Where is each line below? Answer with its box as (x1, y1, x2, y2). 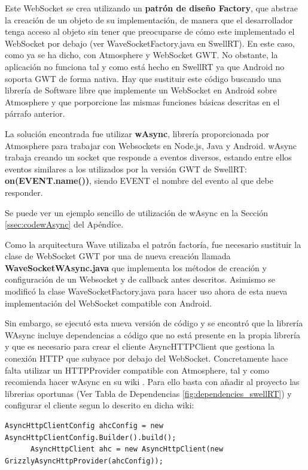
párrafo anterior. (5, 107, 65, 120)
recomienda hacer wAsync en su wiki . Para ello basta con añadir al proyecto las (5, 375, 300, 388)
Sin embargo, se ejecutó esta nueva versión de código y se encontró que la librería (5, 317, 303, 329)
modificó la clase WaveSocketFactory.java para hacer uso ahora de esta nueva (5, 285, 288, 298)
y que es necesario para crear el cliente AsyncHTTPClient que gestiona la (5, 340, 275, 353)
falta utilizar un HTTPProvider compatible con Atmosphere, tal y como (5, 363, 270, 376)
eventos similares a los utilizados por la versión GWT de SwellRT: (5, 162, 247, 175)
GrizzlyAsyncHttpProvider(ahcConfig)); (5, 456, 163, 465)
